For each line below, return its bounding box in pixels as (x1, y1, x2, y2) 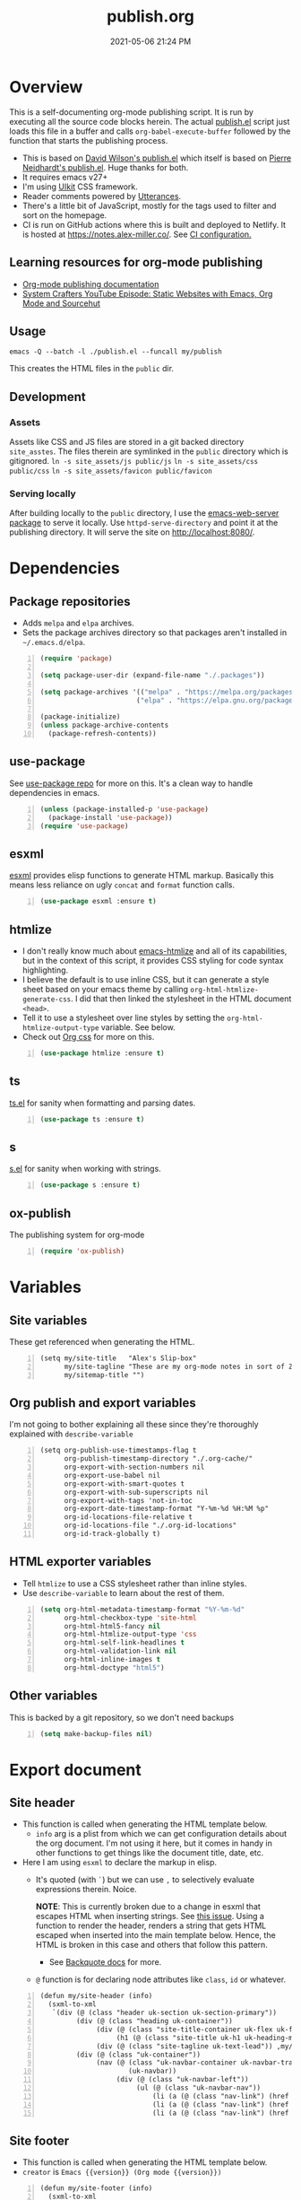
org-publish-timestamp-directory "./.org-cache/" (64, 1454, 254, 1463)
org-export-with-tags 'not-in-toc (64, 1496, 193, 1505)
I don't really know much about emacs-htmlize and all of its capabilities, (21, 945, 288, 956)
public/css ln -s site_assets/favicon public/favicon (9, 467, 212, 476)
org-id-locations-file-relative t (64, 1513, 193, 1522)
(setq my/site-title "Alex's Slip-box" (39, 1353, 197, 1363)
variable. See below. (100, 1021, 176, 1033)
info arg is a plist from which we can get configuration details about (35, 1829, 288, 1839)
